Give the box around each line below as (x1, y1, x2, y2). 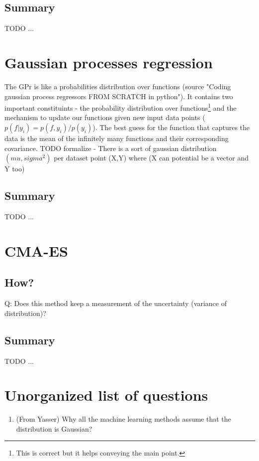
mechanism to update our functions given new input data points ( (4, 112, 205, 123)
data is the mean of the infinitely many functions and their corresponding (4, 133, 229, 143)
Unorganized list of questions (4, 385, 208, 405)
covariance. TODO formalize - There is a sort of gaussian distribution (4, 143, 217, 153)
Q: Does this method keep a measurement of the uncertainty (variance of (4, 298, 227, 308)
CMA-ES (4, 240, 68, 261)
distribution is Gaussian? (16, 423, 92, 434)
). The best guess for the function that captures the (92, 122, 250, 132)
